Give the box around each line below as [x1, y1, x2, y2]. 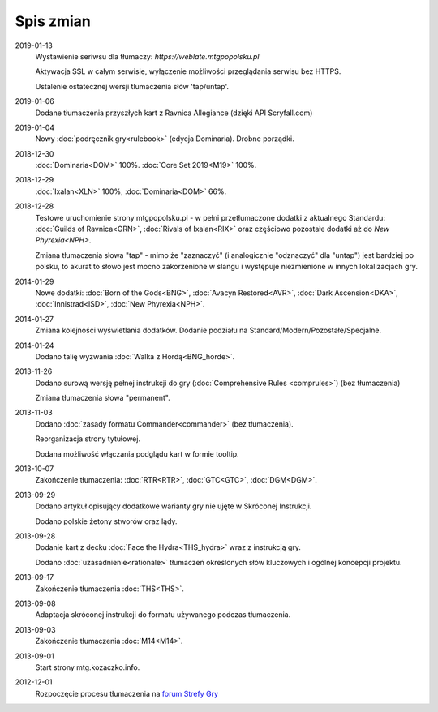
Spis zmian [15, 12, 91, 30]
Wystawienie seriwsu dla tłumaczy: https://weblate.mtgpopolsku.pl [35, 51, 260, 61]
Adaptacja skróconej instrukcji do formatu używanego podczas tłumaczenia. [35, 610, 291, 620]
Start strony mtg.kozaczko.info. [35, 662, 140, 672]
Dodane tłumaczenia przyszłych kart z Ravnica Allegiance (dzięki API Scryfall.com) [35, 108, 313, 118]
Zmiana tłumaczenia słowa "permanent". [35, 393, 170, 403]
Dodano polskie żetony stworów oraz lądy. [35, 516, 178, 526]
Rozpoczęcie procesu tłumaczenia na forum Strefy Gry [35, 688, 219, 698]
